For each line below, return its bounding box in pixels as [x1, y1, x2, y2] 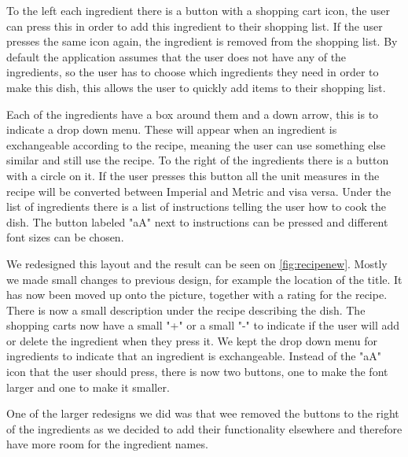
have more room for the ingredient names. [6, 436, 208, 452]
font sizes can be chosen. [6, 229, 124, 245]
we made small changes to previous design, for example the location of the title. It [6, 271, 402, 287]
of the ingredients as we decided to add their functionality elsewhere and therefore [6, 420, 402, 437]
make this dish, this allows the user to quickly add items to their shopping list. [6, 79, 386, 95]
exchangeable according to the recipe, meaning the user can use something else [6, 136, 386, 153]
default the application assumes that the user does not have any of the [6, 48, 347, 64]
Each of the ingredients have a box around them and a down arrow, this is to [6, 105, 379, 122]
